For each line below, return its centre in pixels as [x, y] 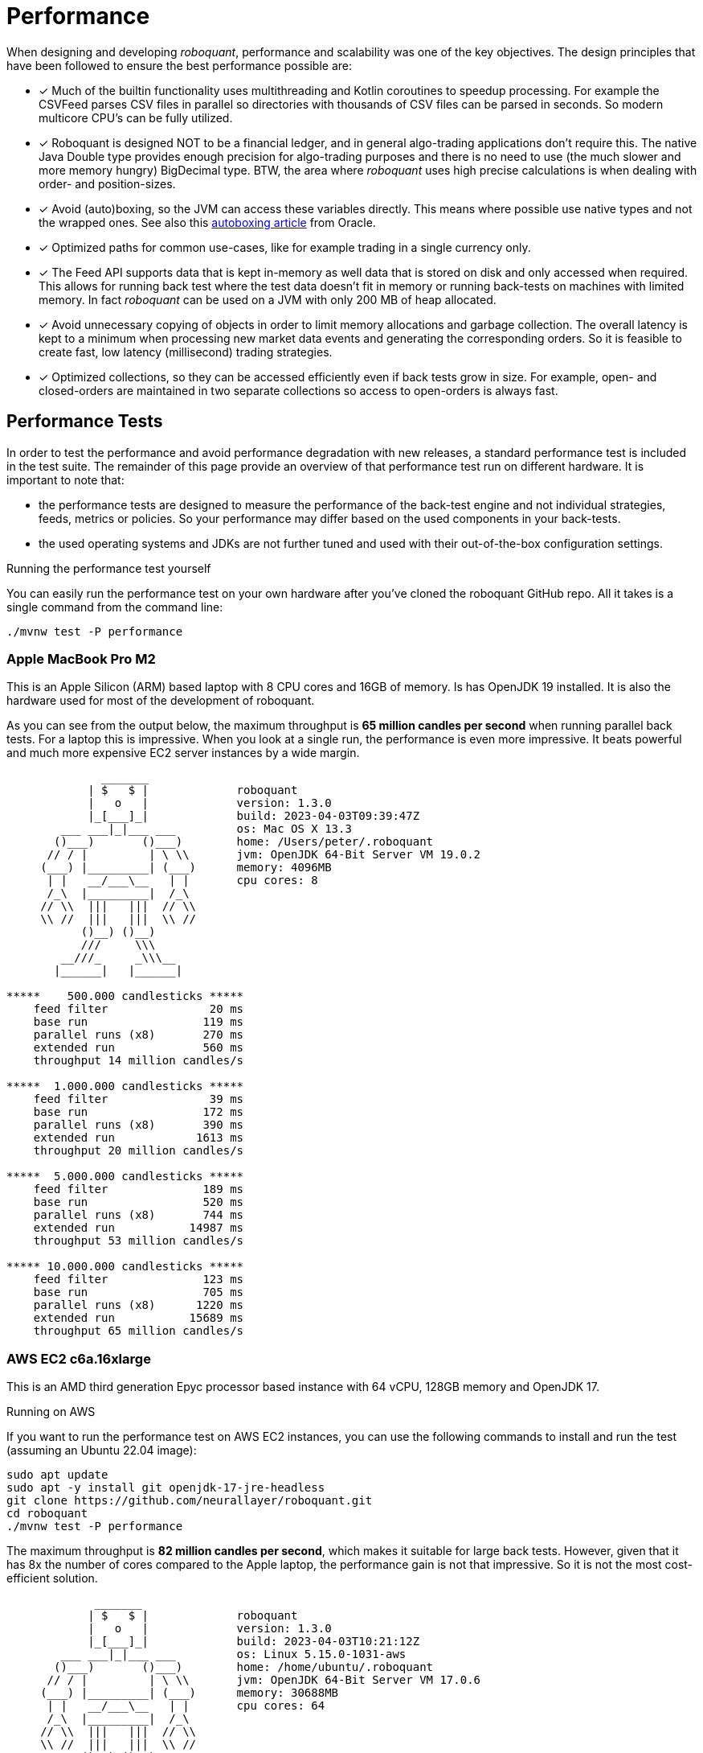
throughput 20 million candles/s [139, 1151]
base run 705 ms [139, 1292]
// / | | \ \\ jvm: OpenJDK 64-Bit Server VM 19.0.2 [264, 855]
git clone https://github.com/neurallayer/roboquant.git [190, 1501]
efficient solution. [52, 1578]
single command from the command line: [115, 607]
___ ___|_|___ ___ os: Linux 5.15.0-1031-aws [233, 1654]
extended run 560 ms [139, 1048]
